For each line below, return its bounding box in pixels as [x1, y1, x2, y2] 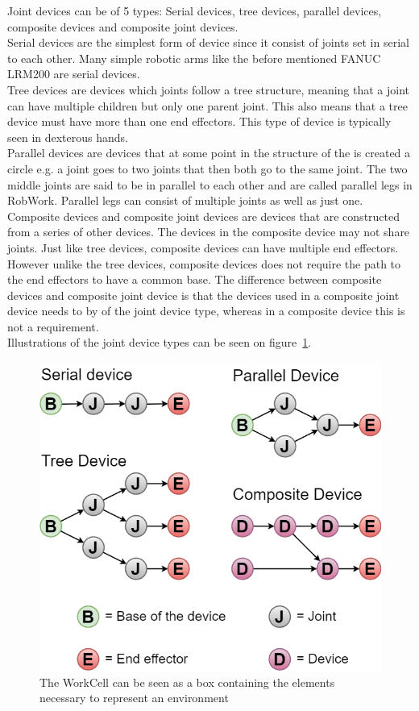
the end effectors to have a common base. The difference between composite [7, 271, 382, 288]
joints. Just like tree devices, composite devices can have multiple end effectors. [7, 239, 399, 256]
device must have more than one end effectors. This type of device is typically [7, 113, 392, 130]
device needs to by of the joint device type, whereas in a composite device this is [7, 302, 405, 319]
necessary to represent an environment [39, 689, 229, 706]
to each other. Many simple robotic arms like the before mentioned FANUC [7, 49, 381, 66]
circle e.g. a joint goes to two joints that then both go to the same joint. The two [7, 160, 408, 177]
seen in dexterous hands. [7, 128, 128, 145]
